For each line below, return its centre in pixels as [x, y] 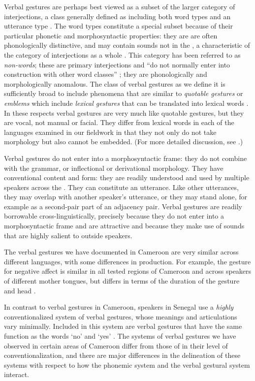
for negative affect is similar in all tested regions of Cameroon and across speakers [128, 271]
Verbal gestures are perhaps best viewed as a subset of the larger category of [120, 6]
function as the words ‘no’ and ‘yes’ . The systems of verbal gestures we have [120, 336]
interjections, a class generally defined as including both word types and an [117, 16]
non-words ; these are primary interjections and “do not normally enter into [117, 64]
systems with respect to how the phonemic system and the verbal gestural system [127, 365]
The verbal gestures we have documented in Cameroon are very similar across [121, 252]
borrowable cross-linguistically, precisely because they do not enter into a [114, 216]
